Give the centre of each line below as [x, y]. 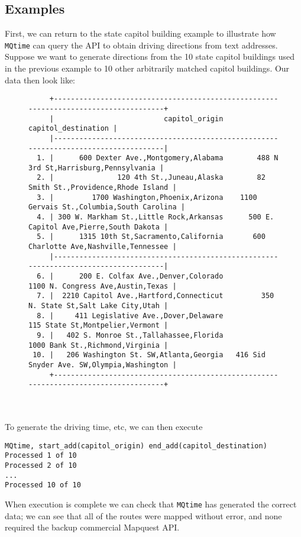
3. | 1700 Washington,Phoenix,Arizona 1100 [147, 197]
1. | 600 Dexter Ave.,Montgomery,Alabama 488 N [158, 158]
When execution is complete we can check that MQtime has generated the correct [151, 504]
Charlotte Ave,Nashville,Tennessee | [103, 247]
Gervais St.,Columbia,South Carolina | [107, 207]
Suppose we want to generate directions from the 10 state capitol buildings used [150, 56]
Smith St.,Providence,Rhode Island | [103, 188]
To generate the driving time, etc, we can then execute [104, 427]
